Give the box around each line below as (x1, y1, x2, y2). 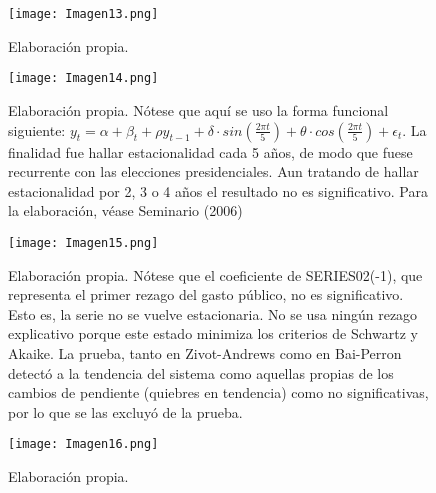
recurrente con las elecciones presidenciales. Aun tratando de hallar (8, 161, 419, 182)
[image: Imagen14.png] (8, 71, 159, 86)
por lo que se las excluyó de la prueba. (8, 401, 243, 422)
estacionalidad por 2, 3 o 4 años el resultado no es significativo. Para (8, 180, 428, 201)
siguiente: (8, 119, 66, 140)
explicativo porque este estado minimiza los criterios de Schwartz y (8, 323, 418, 344)
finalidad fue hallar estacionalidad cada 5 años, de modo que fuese (8, 141, 413, 162)
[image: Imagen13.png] (8, 7, 159, 21)
